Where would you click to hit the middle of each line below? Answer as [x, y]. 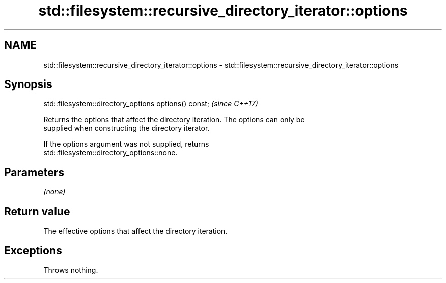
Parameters [34, 172]
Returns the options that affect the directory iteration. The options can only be [174, 120]
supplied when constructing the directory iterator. [127, 128]
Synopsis [28, 84]
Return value [37, 211]
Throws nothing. [71, 270]
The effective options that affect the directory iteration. [135, 231]
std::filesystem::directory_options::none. [110, 153]
